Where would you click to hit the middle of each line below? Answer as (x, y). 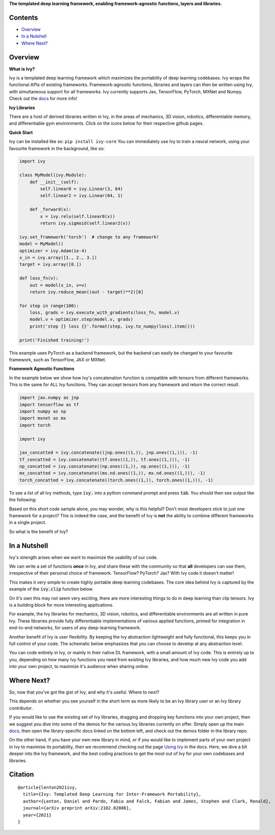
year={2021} (37, 815)
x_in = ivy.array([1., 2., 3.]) (58, 257)
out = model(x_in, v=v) (58, 285)
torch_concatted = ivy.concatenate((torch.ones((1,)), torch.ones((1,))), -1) (116, 480)
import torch (35, 425)
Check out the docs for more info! (43, 99)
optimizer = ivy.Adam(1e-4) (53, 251)
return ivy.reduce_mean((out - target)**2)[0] (87, 292)
